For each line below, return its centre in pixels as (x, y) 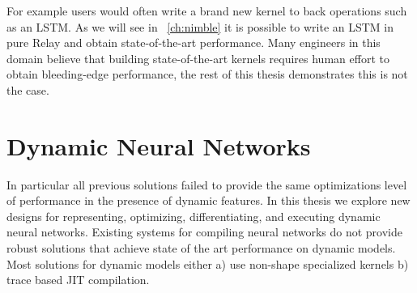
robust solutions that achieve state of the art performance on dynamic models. (201, 248)
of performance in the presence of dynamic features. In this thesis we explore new (208, 200)
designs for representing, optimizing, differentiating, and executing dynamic (194, 216)
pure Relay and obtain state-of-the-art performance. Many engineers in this (194, 42)
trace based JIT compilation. (78, 280)
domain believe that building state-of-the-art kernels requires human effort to (198, 58)
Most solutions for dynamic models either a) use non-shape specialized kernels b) (208, 263)
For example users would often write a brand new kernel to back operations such (207, 11)
